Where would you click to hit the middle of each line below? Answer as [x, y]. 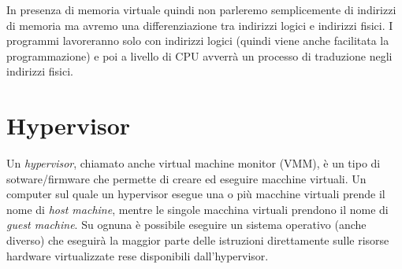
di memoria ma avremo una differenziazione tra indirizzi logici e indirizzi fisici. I [200, 25]
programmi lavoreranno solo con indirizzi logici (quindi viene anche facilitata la [198, 41]
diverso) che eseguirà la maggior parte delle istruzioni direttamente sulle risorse [198, 240]
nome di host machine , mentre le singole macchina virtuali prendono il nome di [197, 209]
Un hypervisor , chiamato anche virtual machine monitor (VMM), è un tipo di [194, 163]
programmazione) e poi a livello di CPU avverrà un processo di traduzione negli [199, 55]
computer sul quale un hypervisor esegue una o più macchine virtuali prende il [196, 194]
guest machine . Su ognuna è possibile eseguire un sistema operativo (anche [186, 225]
